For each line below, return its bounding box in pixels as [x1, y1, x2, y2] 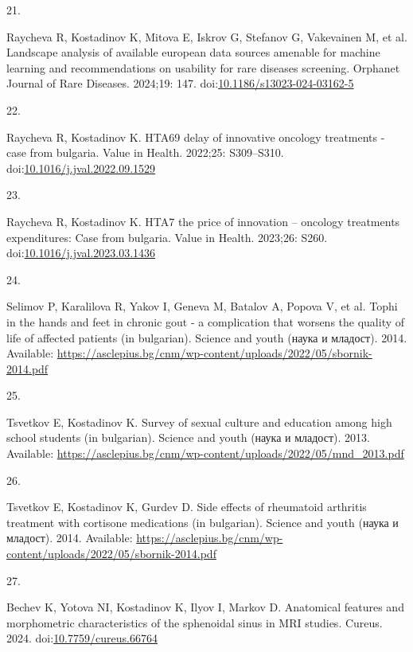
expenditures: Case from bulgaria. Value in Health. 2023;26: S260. [6, 228, 328, 245]
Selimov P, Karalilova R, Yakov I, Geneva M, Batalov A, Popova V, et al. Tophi [6, 298, 398, 314]
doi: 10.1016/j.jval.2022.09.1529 [6, 159, 156, 176]
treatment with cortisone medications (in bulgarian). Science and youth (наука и [6, 513, 399, 530]
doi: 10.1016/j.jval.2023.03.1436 [6, 244, 156, 261]
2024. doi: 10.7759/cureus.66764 [6, 630, 158, 646]
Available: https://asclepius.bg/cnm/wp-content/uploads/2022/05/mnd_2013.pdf [6, 445, 404, 462]
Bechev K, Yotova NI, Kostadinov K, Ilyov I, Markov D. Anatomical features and [6, 599, 404, 615]
